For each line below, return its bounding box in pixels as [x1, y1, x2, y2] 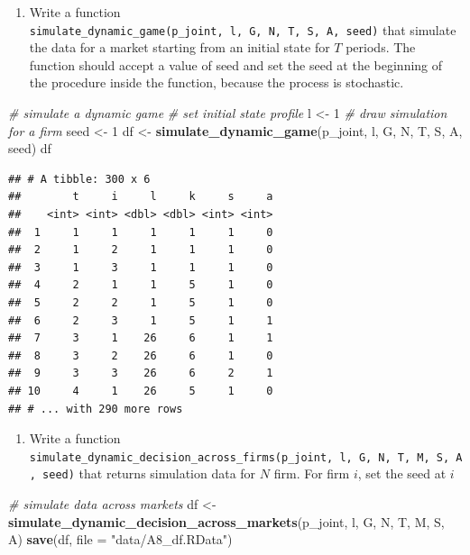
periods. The [346, 38, 416, 57]
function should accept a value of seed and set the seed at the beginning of [29, 55, 443, 74]
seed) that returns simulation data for [42, 464, 256, 483]
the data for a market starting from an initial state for [29, 38, 330, 57]
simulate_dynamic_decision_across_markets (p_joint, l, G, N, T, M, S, [8, 512, 445, 531]
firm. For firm [273, 464, 350, 483]
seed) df [8, 139, 51, 158]
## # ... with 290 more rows [8, 402, 183, 415]
